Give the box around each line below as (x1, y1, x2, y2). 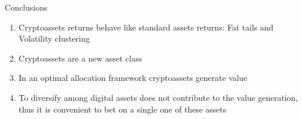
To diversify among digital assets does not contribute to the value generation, (18, 91, 298, 103)
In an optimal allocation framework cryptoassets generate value (18, 72, 247, 84)
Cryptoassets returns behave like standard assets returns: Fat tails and (18, 21, 274, 33)
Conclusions (5, 1, 48, 13)
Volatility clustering (18, 32, 90, 45)
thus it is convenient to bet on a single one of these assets (18, 103, 227, 115)
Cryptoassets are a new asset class (18, 52, 142, 64)
